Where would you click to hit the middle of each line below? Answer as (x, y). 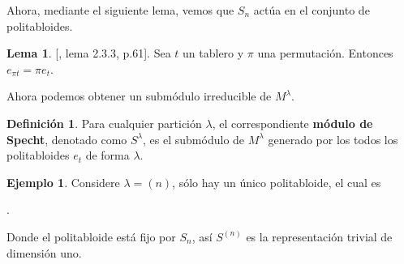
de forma (107, 155)
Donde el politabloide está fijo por (91, 236)
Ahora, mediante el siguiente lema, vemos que (120, 10)
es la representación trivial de (319, 236)
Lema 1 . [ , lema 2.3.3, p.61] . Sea (89, 53)
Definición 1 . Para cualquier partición (104, 123)
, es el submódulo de (194, 139)
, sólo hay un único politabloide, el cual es (277, 182)
